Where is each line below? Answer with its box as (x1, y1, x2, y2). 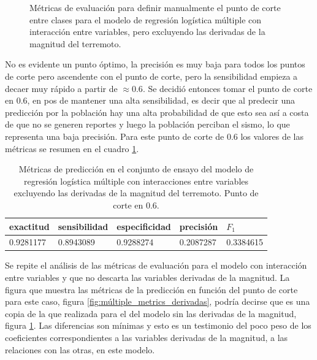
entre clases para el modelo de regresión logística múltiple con (29, 13, 262, 26)
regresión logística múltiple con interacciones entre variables (24, 174, 249, 187)
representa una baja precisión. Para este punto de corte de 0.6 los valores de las (5, 129, 304, 142)
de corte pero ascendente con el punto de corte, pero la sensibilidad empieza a (5, 69, 298, 82)
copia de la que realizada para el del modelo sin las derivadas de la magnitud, (5, 307, 297, 320)
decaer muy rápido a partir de (5, 82, 118, 94)
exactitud (9, 220, 50, 232)
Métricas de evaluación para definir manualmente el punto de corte (29, 1, 281, 13)
